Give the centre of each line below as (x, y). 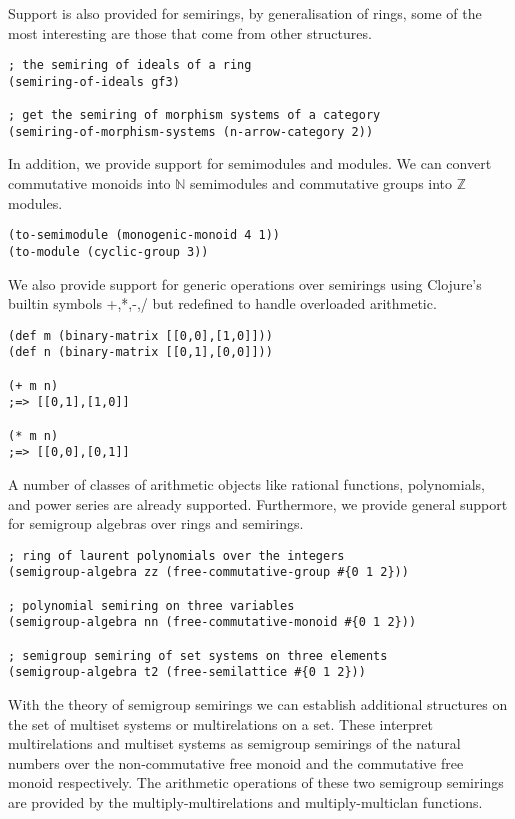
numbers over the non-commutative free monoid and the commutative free (236, 762)
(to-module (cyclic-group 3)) (108, 251)
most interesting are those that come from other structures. (190, 32)
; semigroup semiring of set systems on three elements (198, 655)
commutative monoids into (89, 183)
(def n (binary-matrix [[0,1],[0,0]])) (140, 352)
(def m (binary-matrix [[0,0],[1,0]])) (140, 335)
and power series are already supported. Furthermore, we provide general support (258, 503)
